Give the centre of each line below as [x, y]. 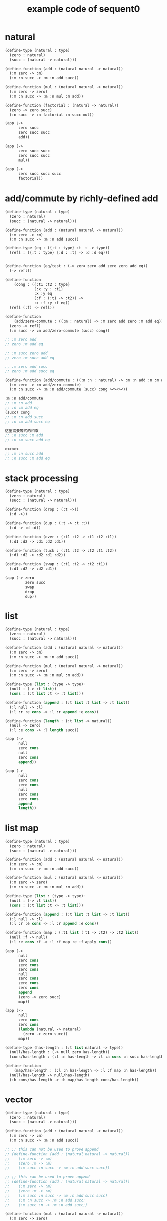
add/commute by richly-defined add [82, 198]
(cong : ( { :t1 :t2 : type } [42, 284]
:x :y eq [43, 294]
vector [19, 1099]
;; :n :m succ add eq [28, 440]
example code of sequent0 [83, 9]
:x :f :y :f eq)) [52, 303]
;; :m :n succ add [24, 454]
